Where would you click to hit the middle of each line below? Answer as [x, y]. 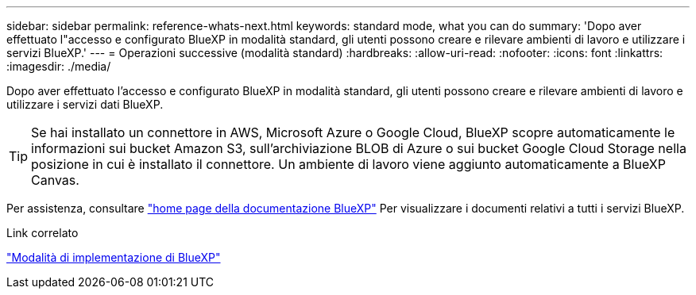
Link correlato [43, 233]
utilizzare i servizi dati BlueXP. [85, 104]
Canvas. [55, 180]
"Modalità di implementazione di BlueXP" [114, 257]
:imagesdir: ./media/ [59, 66]
